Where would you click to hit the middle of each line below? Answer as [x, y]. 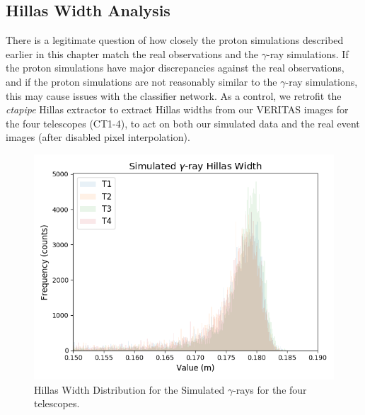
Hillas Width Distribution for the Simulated [129, 389]
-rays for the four [270, 389]
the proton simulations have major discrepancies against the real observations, [175, 68]
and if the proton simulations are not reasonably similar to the [141, 81]
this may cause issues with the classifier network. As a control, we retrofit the [174, 95]
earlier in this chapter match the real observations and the [132, 53]
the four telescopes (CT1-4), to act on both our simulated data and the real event [183, 123]
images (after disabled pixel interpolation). [98, 137]
